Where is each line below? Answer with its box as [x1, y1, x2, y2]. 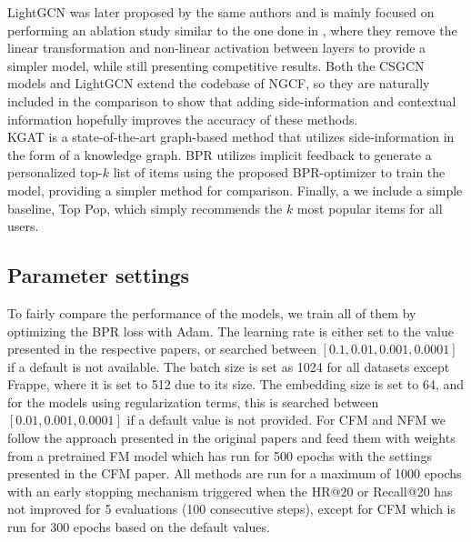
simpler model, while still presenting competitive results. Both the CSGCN [7, 55, 425, 75]
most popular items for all [296, 198, 443, 217]
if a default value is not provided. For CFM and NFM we [126, 410, 446, 429]
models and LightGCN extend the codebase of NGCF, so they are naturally [7, 74, 430, 93]
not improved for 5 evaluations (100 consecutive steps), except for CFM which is [7, 499, 456, 518]
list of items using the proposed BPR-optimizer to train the [113, 163, 446, 182]
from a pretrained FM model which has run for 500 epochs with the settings [7, 446, 432, 465]
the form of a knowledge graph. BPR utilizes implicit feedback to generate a [7, 145, 432, 164]
